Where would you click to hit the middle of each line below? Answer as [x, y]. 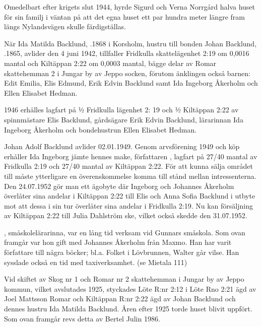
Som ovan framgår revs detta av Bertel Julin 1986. [82, 318]
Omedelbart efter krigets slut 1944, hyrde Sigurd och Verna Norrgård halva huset [130, 7]
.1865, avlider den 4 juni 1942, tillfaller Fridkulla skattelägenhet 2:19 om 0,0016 [127, 53]
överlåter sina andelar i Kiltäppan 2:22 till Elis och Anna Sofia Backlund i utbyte [130, 196]
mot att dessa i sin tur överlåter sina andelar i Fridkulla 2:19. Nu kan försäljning [128, 205]
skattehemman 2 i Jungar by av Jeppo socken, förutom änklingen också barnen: [127, 73]
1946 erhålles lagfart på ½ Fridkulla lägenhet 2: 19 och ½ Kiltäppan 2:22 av [121, 110]
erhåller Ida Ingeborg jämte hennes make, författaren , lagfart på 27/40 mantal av [131, 156]
